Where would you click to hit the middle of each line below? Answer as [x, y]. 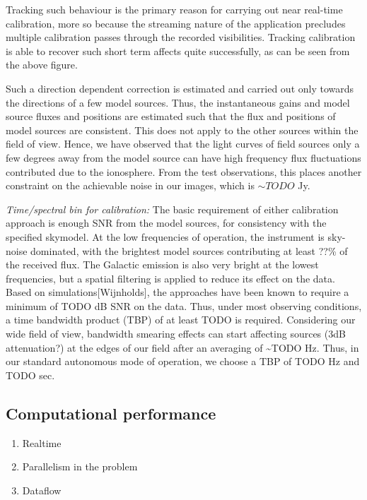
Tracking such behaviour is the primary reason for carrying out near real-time [174, 9]
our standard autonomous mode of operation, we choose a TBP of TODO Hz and [183, 361]
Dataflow [42, 490]
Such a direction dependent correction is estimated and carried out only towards [180, 88]
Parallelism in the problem [80, 466]
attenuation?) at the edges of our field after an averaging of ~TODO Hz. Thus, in [182, 347]
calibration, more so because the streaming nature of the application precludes [176, 23]
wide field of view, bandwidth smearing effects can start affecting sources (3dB [176, 334]
